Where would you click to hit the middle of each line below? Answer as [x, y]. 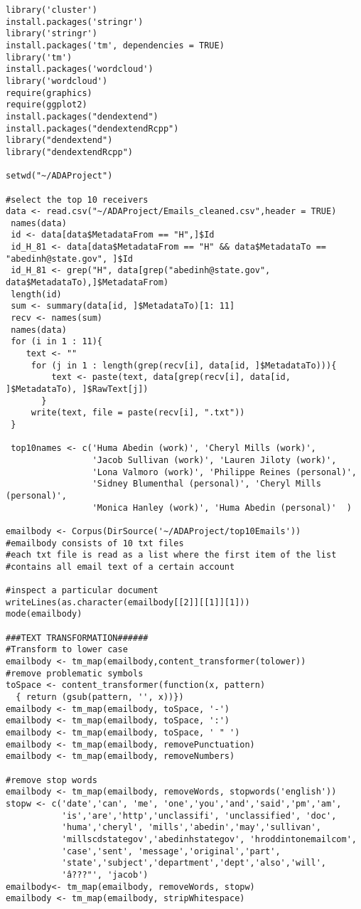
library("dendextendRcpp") [69, 152]
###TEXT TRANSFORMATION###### [77, 638]
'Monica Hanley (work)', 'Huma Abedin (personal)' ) [222, 507]
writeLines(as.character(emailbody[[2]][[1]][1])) [128, 602]
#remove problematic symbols [75, 673]
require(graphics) [49, 93]
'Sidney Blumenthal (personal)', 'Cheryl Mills [206, 484]
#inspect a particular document [82, 591]
